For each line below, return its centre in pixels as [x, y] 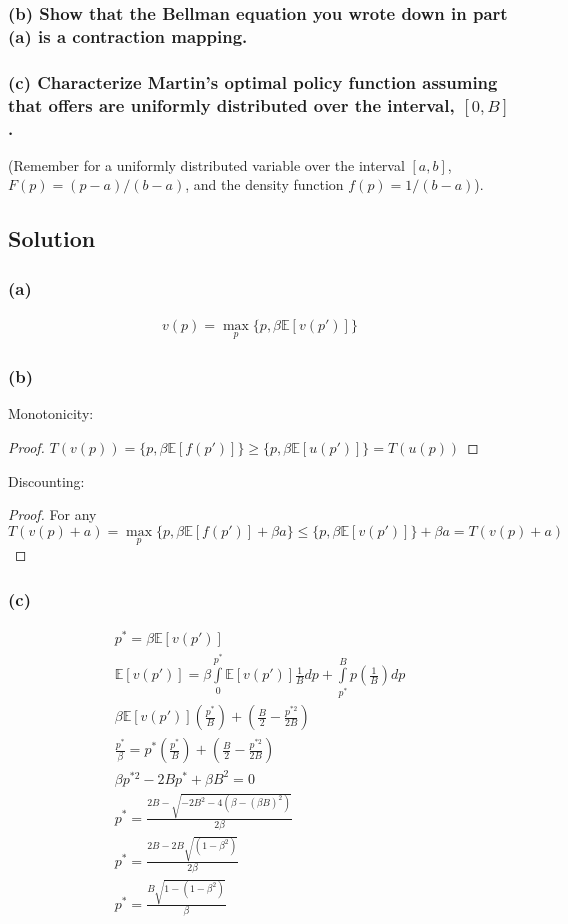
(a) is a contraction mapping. [128, 35]
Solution [52, 238]
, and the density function [264, 184]
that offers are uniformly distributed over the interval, [231, 104]
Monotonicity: [51, 413]
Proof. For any [52, 514]
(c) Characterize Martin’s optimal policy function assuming [253, 81]
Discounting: [46, 480]
